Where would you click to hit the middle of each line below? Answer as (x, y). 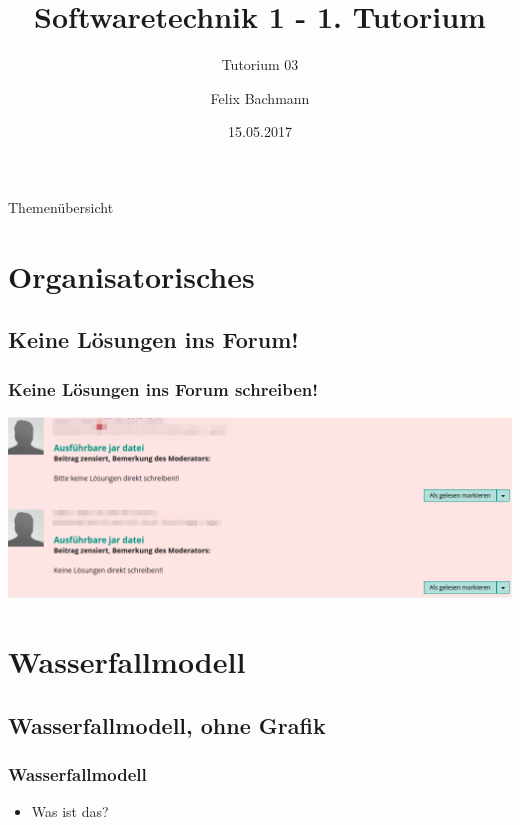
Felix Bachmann (260, 97)
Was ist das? (70, 811)
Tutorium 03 (260, 64)
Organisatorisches (131, 275)
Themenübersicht (61, 206)
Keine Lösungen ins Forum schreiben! (163, 388)
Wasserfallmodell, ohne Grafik (167, 724)
